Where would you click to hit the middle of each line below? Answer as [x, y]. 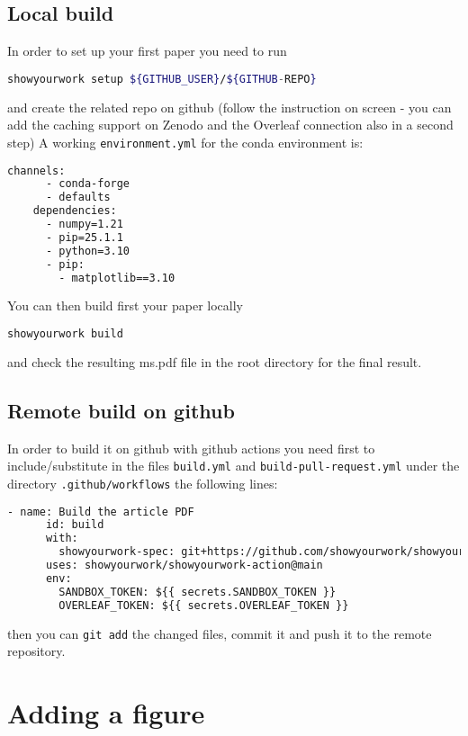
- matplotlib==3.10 [117, 278]
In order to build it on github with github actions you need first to [191, 448]
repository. [36, 651]
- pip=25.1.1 [84, 237]
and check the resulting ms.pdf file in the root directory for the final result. [215, 361]
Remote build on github [121, 410]
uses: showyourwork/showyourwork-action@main [184, 565]
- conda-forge [88, 184]
